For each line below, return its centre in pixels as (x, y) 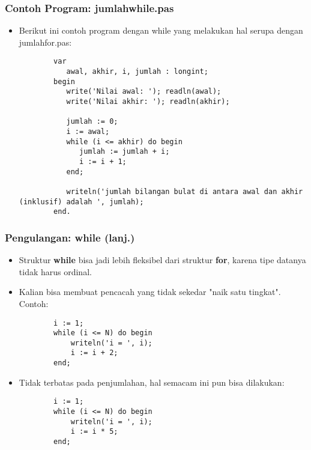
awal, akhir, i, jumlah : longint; (137, 72)
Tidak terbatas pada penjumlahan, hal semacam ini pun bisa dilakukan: (152, 382)
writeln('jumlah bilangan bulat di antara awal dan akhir (185, 191)
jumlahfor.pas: (45, 42)
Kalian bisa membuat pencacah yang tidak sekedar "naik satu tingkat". (150, 292)
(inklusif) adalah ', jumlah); (81, 202)
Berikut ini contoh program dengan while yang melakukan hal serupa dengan (161, 30)
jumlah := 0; (92, 122)
